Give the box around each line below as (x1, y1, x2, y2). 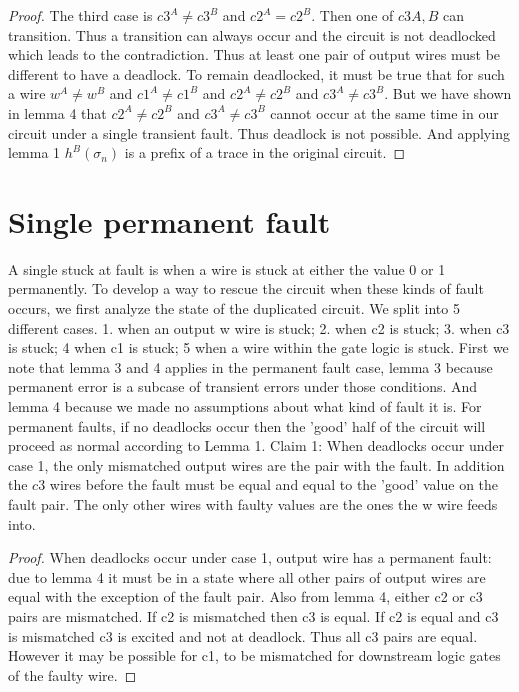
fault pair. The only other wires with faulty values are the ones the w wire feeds (8, 494, 498, 514)
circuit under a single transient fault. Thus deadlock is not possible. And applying (8, 122, 510, 143)
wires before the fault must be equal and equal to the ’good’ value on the (49, 474, 499, 495)
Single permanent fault (8, 200, 331, 241)
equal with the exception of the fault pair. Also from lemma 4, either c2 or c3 (8, 586, 483, 607)
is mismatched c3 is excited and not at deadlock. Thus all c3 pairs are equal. (8, 625, 478, 646)
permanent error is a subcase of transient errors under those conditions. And (8, 376, 478, 397)
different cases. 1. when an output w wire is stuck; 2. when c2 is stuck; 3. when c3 (8, 317, 510, 338)
